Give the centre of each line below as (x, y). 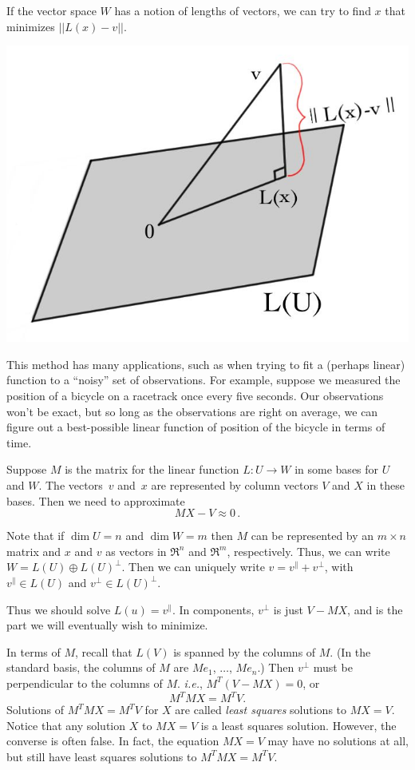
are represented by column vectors (235, 485)
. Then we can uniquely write (193, 567)
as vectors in (136, 551)
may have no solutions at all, (338, 741)
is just (288, 609)
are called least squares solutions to (261, 710)
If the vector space (51, 10)
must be (333, 667)
